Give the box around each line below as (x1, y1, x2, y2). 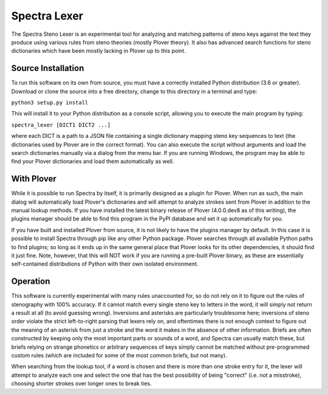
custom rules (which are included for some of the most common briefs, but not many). (11, 352, 227, 359)
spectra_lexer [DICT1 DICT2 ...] (11, 122, 111, 128)
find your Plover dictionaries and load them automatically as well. (11, 158, 174, 165)
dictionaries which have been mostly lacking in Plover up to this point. (11, 47, 186, 55)
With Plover (11, 174, 57, 184)
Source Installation (11, 63, 84, 74)
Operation (11, 276, 50, 287)
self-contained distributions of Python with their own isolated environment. (11, 260, 199, 267)
